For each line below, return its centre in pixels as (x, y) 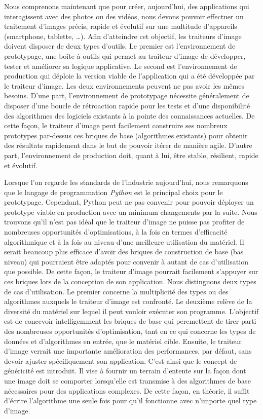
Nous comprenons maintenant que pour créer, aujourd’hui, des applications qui (127, 6)
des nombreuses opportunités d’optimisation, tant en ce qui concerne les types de (130, 331)
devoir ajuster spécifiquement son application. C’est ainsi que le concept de (121, 360)
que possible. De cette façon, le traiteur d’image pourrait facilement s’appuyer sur (131, 271)
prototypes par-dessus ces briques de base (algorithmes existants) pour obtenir (126, 135)
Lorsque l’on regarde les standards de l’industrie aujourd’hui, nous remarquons (126, 182)
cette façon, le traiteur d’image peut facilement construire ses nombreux (116, 125)
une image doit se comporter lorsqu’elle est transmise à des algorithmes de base (127, 380)
